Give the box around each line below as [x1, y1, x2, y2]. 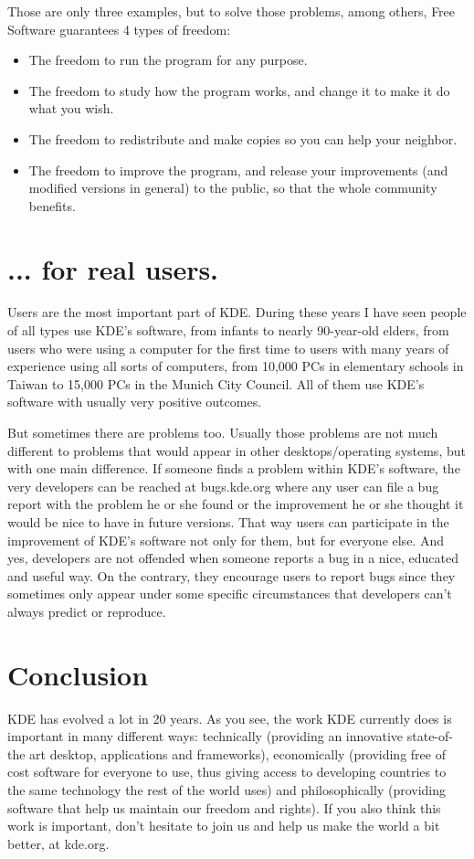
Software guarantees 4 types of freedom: [7, 19, 231, 38]
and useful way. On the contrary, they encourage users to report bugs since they [7, 566, 456, 585]
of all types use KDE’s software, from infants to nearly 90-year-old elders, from [7, 321, 449, 340]
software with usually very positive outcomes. [7, 392, 262, 411]
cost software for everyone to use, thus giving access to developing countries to [7, 762, 447, 781]
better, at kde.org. [7, 833, 110, 853]
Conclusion [7, 655, 149, 693]
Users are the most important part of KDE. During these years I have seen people [7, 302, 467, 322]
